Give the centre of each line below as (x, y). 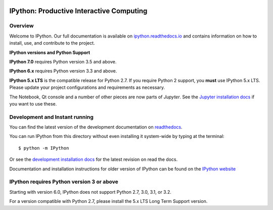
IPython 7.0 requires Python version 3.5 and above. (63, 61)
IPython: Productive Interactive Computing (78, 11)
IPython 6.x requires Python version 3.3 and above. (63, 71)
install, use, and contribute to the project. (52, 43)
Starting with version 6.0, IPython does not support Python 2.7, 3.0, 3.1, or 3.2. (90, 192)
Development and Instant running (51, 117)
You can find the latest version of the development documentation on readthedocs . (96, 127)
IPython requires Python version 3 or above (64, 182)
